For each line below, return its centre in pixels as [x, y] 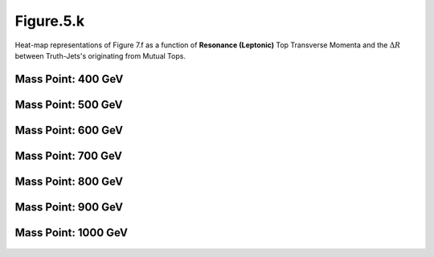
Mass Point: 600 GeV [69, 130]
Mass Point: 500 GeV [69, 104]
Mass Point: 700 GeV [68, 155]
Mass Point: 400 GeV [69, 79]
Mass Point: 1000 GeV [72, 233]
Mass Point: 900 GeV [69, 207]
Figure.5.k [50, 21]
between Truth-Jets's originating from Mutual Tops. [100, 55]
